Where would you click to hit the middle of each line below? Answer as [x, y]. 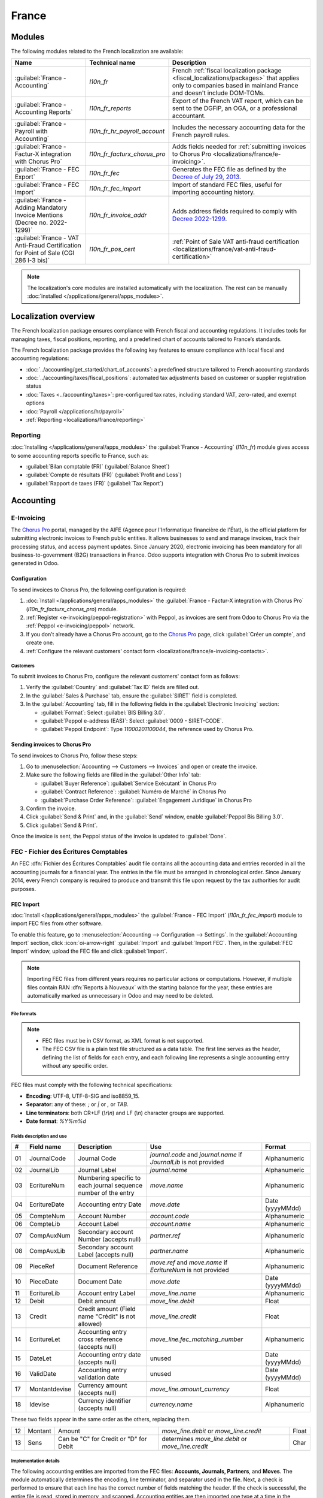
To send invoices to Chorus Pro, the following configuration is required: [99, 590]
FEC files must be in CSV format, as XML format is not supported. [123, 1040]
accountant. [189, 116]
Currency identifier [104, 1401]
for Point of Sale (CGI [45, 253]
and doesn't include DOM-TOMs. [219, 93]
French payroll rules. [201, 135]
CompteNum [47, 1216]
